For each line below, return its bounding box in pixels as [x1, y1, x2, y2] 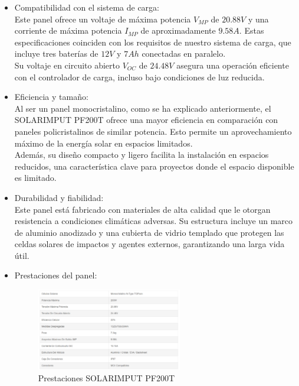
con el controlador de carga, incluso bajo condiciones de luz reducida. [14, 70, 265, 83]
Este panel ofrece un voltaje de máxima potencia [14, 12, 191, 25]
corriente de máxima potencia [14, 24, 122, 37]
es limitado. [14, 171, 57, 184]
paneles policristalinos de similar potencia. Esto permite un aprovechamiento [14, 125, 292, 137]
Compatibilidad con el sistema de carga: [14, 1, 159, 13]
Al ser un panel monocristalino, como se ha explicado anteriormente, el [14, 102, 271, 114]
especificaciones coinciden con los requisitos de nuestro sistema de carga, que [14, 35, 291, 48]
